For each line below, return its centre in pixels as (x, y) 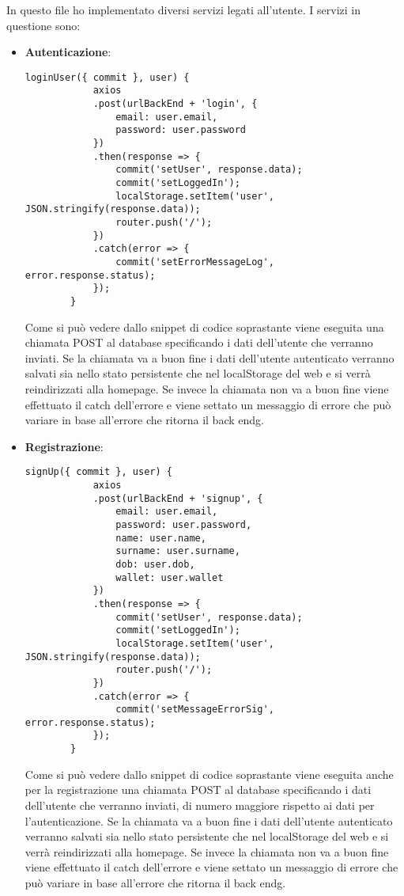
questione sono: (43, 25)
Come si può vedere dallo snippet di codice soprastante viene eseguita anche (209, 774)
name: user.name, (161, 538)
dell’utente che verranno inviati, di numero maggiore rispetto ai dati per (200, 805)
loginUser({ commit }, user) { (107, 77)
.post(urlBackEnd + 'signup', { (178, 498)
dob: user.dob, (155, 564)
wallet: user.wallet (170, 577)
